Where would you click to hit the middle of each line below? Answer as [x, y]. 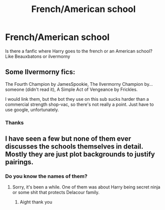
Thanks [14, 122]
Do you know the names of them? [46, 176]
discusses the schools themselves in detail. [74, 146]
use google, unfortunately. [32, 109]
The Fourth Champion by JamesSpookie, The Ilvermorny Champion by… [79, 84]
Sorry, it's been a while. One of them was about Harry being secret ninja [86, 187]
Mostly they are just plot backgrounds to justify [80, 154]
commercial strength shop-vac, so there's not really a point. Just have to [80, 104]
